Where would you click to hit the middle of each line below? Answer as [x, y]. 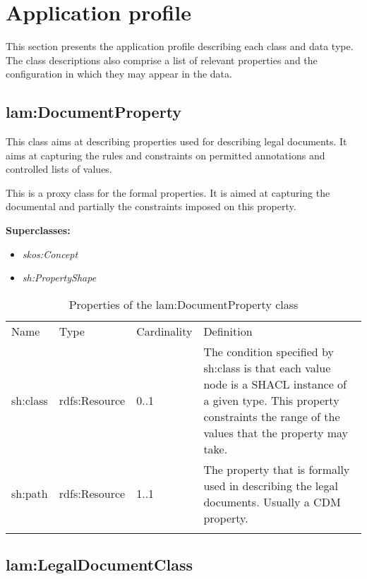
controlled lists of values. [59, 169]
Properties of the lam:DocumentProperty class [183, 304]
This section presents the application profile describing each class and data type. [180, 46]
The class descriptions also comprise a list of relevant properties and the [162, 60]
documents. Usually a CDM [272, 501]
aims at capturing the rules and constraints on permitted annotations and [166, 155]
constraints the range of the [272, 416]
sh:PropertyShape [59, 278]
